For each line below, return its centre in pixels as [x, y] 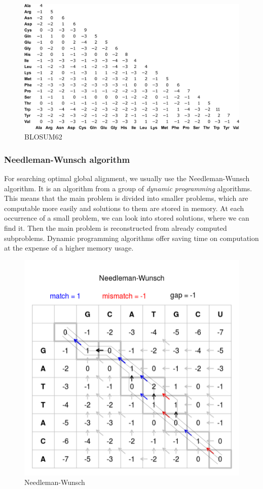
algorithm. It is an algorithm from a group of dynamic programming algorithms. [128, 188]
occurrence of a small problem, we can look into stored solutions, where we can [127, 218]
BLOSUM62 [43, 137]
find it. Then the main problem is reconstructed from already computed [116, 228]
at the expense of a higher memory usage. [69, 248]
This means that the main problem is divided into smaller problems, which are [126, 198]
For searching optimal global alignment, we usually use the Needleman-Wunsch [127, 178]
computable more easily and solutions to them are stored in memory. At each [124, 208]
